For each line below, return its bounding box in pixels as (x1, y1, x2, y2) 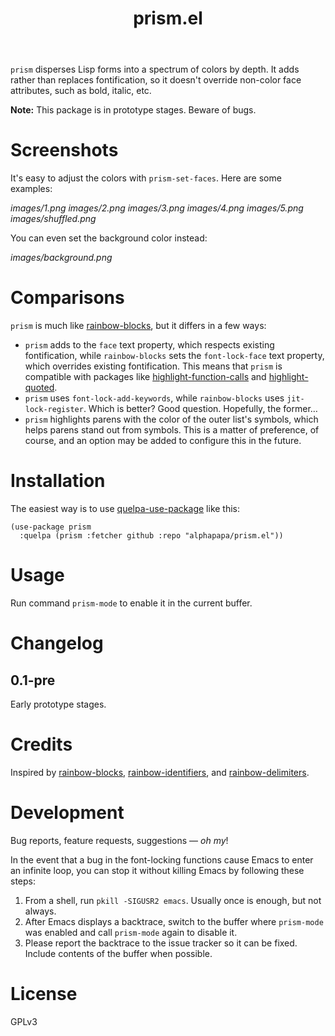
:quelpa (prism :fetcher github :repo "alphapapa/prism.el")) (19, 531, 284, 541)
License (10, 983, 78, 1005)
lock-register (24, 405, 84, 415)
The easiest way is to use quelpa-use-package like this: (10, 503, 241, 514)
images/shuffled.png (10, 213, 97, 225)
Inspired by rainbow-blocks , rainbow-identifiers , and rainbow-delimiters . (10, 766, 310, 778)
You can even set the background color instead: (10, 232, 208, 244)
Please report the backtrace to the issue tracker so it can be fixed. (24, 937, 298, 949)
